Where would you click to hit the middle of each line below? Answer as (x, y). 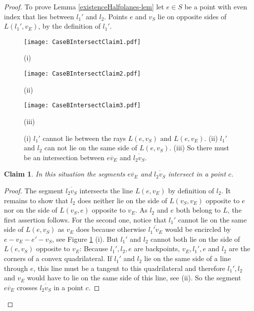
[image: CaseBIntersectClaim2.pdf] (82, 74)
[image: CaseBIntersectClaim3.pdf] (82, 106)
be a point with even (216, 6)
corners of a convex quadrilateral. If (58, 258)
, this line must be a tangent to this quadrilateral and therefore (129, 268)
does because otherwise (111, 229)
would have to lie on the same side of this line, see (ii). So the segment (134, 278)
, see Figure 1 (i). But (85, 239)
